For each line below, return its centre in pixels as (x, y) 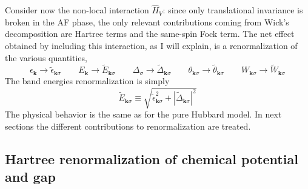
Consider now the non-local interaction (77, 10)
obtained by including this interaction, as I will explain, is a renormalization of (151, 45)
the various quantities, (46, 57)
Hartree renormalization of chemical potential (152, 158)
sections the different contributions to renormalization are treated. (128, 126)
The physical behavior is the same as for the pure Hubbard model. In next (143, 114)
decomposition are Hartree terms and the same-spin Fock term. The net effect (150, 34)
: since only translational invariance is (233, 10)
